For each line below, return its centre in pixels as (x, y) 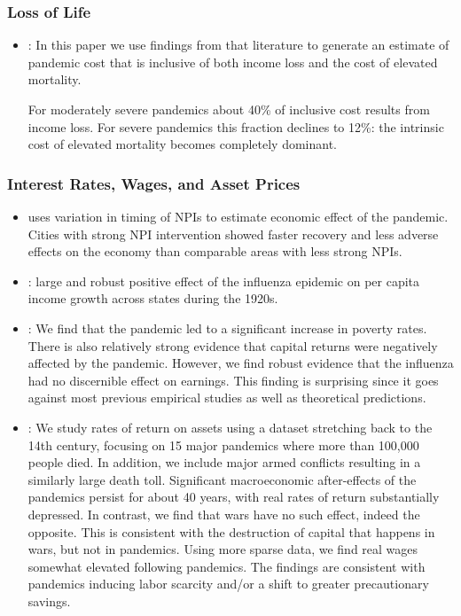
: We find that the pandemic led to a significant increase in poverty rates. (227, 327)
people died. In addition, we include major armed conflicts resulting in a (224, 462)
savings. (49, 600)
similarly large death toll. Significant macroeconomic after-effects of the (222, 479)
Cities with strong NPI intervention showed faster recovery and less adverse (233, 234)
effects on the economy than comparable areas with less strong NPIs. (215, 251)
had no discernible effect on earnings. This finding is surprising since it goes (233, 380)
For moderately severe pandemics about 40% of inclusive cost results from (229, 109)
